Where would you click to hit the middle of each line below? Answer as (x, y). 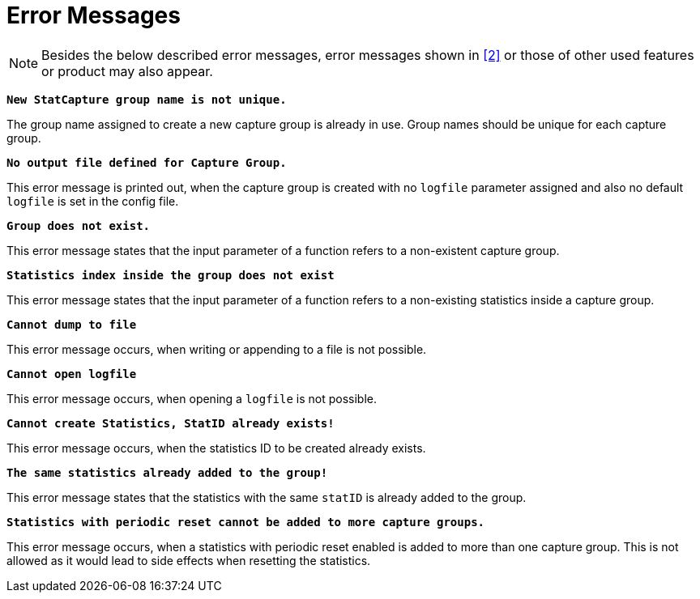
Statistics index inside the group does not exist (171, 275)
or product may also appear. (127, 71)
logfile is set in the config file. (93, 201)
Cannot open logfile (72, 374)
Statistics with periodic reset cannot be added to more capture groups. (246, 522)
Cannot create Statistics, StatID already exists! (171, 423)
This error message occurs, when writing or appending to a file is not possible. (217, 349)
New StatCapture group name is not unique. (147, 99)
